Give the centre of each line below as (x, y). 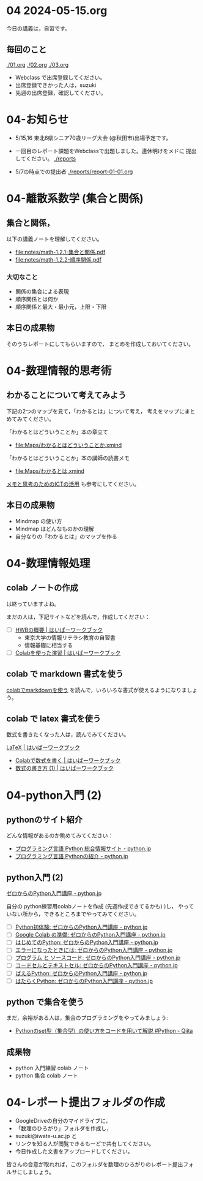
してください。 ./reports (46, 158)
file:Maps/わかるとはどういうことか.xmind (68, 445)
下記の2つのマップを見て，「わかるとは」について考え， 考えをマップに (96, 411)
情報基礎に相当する (49, 645)
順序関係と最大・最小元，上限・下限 (61, 306)
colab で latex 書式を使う (54, 718)
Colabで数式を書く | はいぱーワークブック (68, 761)
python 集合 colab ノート (46, 1076)
